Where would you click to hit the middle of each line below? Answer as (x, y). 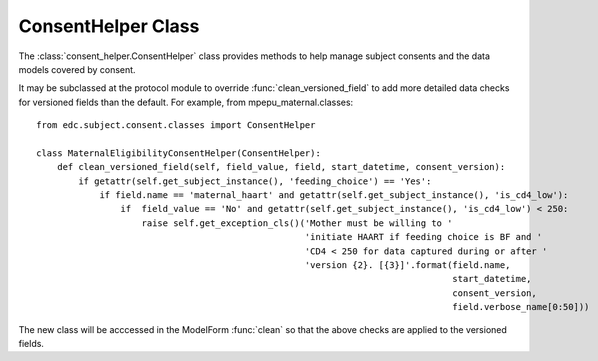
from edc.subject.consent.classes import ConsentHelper (176, 125)
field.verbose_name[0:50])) (520, 307)
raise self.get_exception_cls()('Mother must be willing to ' (297, 223)
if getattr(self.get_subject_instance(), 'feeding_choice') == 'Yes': (255, 181)
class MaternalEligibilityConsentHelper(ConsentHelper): (179, 153)
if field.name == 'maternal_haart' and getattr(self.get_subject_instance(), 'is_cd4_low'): (334, 195)
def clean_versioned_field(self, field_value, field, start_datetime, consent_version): (281, 167)
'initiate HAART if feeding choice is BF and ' (423, 237)
